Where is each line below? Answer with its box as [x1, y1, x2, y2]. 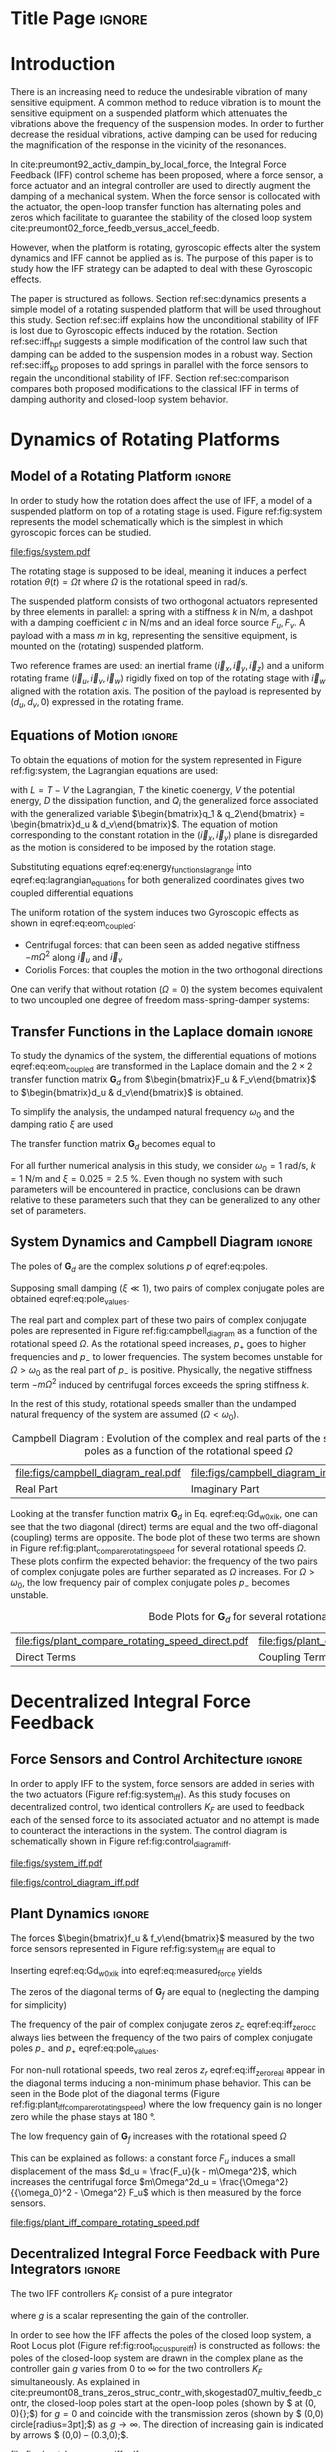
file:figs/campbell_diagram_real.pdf [15, 1466, 182, 1479]
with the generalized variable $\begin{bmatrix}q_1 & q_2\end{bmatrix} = [10, 807, 306, 819]
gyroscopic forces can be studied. [10, 526, 152, 538]
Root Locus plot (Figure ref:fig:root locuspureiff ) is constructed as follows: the [10, 2339, 321, 2354]
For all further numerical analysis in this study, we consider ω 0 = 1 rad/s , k [10, 1160, 317, 1174]
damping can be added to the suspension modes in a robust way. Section [10, 348, 313, 360]
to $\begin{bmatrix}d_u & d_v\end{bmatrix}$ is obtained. [10, 1086, 244, 1098]
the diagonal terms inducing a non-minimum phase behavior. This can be [10, 2077, 312, 2089]
